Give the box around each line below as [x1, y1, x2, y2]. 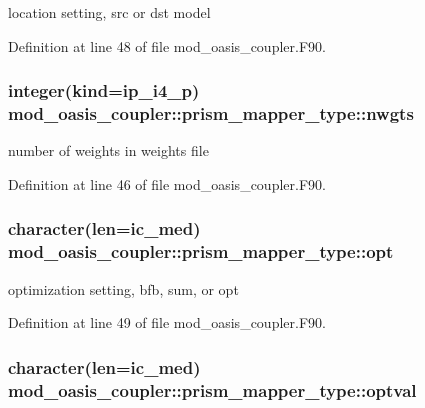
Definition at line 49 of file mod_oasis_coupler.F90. [8, 312, 326, 333]
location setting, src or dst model [8, 2, 211, 22]
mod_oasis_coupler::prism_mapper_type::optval [8, 377, 417, 402]
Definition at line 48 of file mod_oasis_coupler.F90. [8, 35, 326, 56]
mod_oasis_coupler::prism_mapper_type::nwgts [8, 101, 414, 126]
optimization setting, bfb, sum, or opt [8, 278, 239, 299]
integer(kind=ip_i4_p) [8, 78, 200, 103]
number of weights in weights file [8, 140, 209, 161]
